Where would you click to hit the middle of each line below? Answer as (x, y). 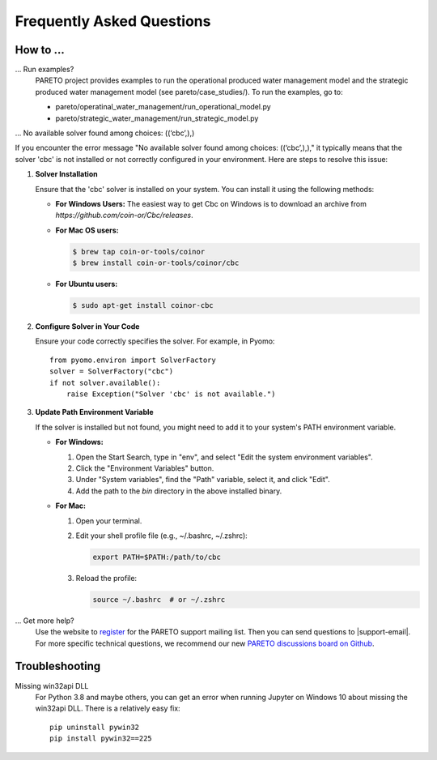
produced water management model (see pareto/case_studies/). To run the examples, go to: (189, 92)
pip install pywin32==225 (101, 739)
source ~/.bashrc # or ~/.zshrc (159, 599)
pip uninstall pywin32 (95, 727)
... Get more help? (45, 621)
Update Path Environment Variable (94, 412)
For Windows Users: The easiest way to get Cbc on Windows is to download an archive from (211, 203)
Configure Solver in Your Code (87, 327)
